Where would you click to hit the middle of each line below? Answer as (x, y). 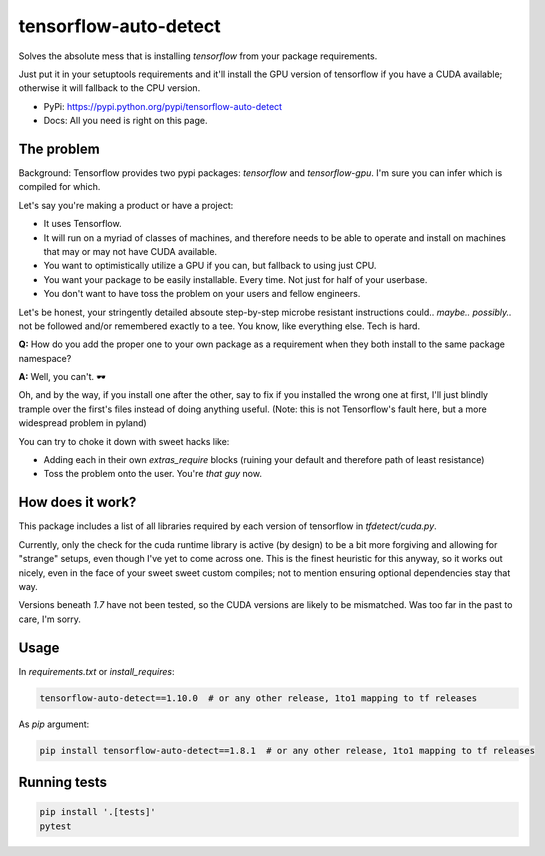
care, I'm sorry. (50, 619)
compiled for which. (59, 187)
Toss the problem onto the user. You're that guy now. (152, 474)
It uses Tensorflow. (82, 224)
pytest (55, 826)
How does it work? (77, 502)
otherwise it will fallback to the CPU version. (109, 88)
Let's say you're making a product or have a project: (126, 205)
